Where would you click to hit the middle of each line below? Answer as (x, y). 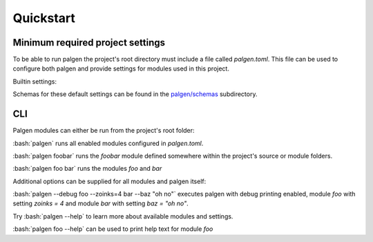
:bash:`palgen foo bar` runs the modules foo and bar (87, 169)
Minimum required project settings (89, 43)
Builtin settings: (35, 81)
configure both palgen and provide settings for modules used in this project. (121, 68)
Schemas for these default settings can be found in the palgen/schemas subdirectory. (135, 94)
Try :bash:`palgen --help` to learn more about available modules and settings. (123, 216)
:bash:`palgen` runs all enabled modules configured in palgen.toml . (108, 143)
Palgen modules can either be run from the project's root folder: (104, 131)
